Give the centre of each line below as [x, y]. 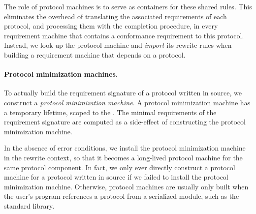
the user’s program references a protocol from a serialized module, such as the [122, 196]
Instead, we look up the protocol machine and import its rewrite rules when [118, 45]
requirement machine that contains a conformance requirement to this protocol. [124, 35]
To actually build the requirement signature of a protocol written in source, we [123, 93]
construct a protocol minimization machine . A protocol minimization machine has [127, 102]
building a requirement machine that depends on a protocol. [95, 54]
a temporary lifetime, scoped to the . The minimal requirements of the [110, 112]
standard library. [29, 205]
